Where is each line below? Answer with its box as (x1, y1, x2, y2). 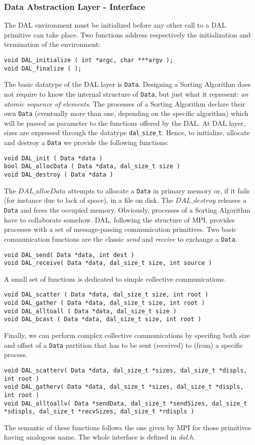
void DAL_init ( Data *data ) (4, 154, 103, 162)
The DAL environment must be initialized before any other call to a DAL (4, 20, 226, 30)
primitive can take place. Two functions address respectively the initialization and (4, 29, 251, 39)
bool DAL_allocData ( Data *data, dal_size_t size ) (4, 163, 180, 170)
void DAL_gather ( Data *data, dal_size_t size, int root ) (4, 299, 205, 307)
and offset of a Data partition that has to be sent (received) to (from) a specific (4, 339, 243, 350)
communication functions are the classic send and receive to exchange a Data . (4, 233, 237, 244)
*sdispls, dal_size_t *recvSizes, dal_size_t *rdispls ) (4, 408, 194, 415)
